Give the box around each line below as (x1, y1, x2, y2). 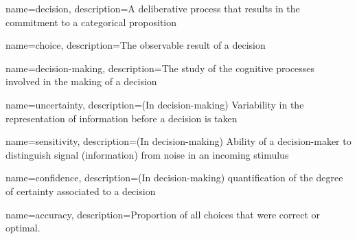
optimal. (5, 220, 41, 235)
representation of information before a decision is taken (5, 111, 238, 125)
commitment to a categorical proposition (5, 14, 177, 29)
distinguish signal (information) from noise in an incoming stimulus (5, 147, 289, 161)
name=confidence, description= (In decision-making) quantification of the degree (5, 170, 343, 185)
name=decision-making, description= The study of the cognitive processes (5, 60, 315, 75)
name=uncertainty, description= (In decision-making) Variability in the (5, 97, 304, 111)
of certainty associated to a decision (5, 183, 156, 198)
